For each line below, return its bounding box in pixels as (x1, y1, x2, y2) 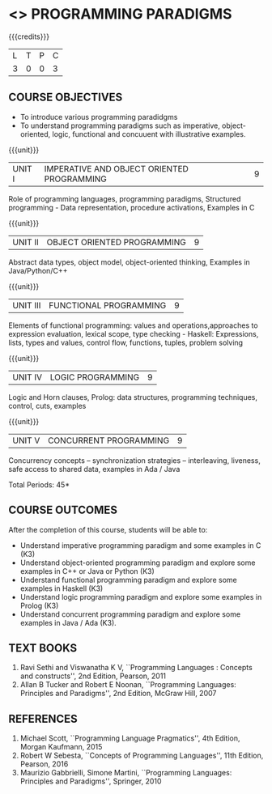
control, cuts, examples (8, 401, 87, 410)
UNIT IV (12, 372, 43, 383)
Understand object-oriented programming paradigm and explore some (19, 558, 256, 567)
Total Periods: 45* (8, 479, 70, 490)
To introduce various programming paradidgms (19, 112, 178, 121)
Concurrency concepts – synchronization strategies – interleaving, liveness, (8, 455, 261, 465)
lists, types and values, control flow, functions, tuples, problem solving (8, 338, 244, 347)
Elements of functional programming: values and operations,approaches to (8, 321, 258, 330)
